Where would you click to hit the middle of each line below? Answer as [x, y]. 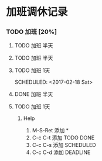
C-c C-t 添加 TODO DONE [63, 138]
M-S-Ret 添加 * [50, 131]
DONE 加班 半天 [34, 94]
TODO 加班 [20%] [32, 32]
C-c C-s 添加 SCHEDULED [64, 145]
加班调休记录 [37, 12]
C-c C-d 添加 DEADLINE [61, 152]
